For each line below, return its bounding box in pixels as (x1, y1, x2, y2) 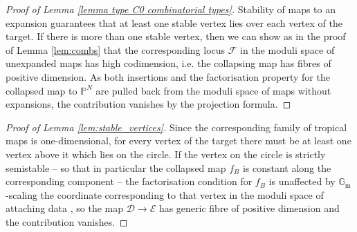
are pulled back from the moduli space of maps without (95, 83, 331, 97)
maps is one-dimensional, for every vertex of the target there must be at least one (6, 133, 351, 148)
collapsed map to (6, 83, 77, 97)
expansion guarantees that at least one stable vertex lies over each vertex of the (6, 15, 342, 30)
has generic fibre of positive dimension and (158, 201, 340, 215)
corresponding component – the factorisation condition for (6, 174, 253, 188)
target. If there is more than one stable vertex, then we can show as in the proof (6, 29, 346, 43)
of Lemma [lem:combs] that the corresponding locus (6, 42, 226, 57)
